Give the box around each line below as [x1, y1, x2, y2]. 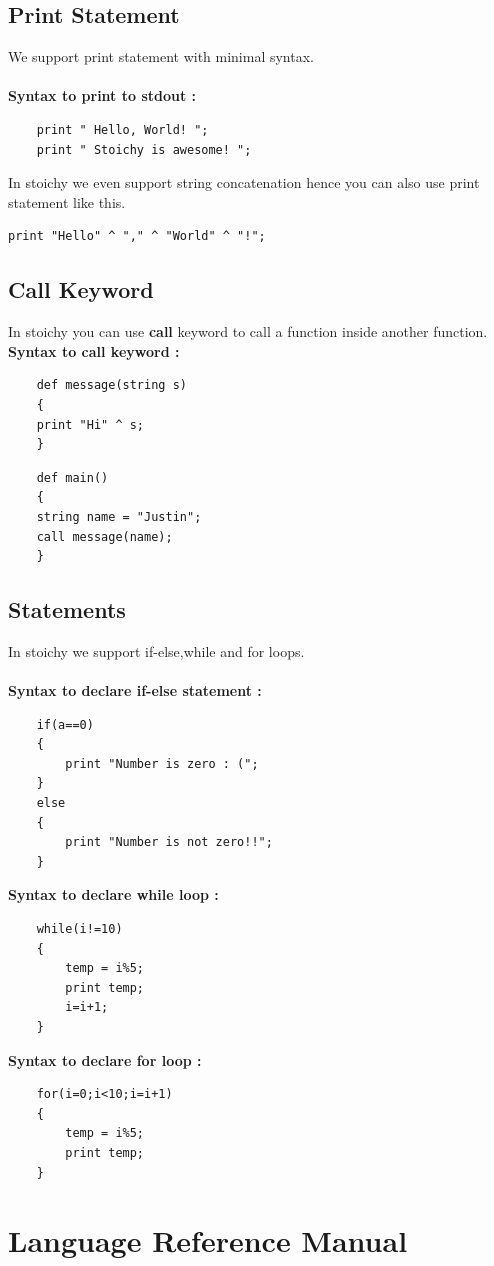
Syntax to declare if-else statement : [8, 680, 262, 701]
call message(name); [36, 529, 173, 544]
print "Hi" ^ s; [36, 417, 145, 432]
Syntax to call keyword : [8, 340, 180, 361]
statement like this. [8, 191, 126, 212]
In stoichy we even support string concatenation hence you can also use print [8, 172, 480, 193]
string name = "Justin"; [36, 509, 202, 524]
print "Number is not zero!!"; [65, 835, 273, 850]
